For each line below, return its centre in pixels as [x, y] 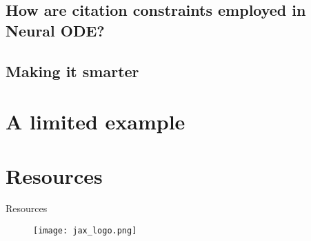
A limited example [96, 122]
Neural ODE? [55, 30]
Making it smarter [72, 71]
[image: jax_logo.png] [85, 231]
